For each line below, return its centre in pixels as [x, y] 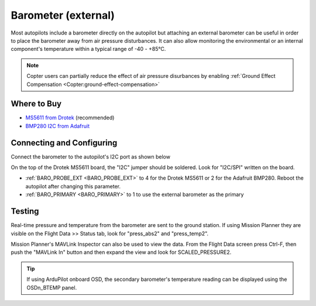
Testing [25, 212]
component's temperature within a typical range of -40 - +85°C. [88, 49]
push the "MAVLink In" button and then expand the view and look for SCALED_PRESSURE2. [121, 252]
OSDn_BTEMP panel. [52, 287]
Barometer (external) [63, 15]
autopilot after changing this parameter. [73, 186]
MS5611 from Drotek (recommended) [70, 118]
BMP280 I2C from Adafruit [58, 126]
